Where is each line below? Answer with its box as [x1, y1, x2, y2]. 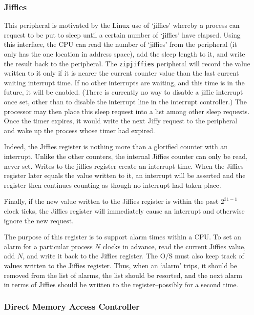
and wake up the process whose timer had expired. [4, 125, 155, 135]
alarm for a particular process [4, 241, 93, 251]
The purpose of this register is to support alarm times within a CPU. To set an [4, 232, 241, 242]
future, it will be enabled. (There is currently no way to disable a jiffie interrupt [4, 87, 243, 97]
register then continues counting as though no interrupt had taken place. [4, 179, 221, 190]
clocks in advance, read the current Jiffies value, [103, 241, 246, 251]
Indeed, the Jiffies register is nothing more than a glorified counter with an [4, 141, 228, 152]
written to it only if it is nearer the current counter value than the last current [4, 68, 239, 78]
